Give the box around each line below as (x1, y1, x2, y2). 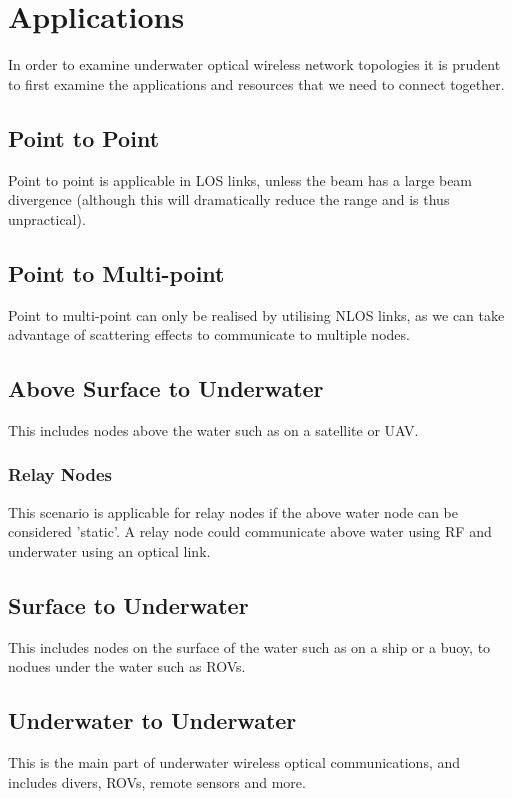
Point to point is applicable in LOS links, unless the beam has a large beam (8, 169, 473, 190)
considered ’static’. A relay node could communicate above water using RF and (8, 521, 492, 542)
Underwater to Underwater (8, 705, 297, 736)
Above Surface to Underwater (8, 373, 324, 404)
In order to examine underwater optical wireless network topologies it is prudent (8, 54, 501, 75)
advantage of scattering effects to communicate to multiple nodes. (8, 324, 410, 345)
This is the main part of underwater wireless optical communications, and (8, 752, 461, 773)
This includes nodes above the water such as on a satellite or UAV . (8, 419, 419, 440)
